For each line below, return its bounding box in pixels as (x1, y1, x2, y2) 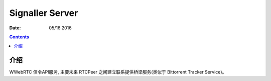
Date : (9, 25, 21, 31)
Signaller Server (9, 7, 78, 18)
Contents (9, 34, 30, 40)
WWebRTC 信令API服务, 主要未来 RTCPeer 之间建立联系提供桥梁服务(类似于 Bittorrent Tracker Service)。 (9, 69, 227, 75)
